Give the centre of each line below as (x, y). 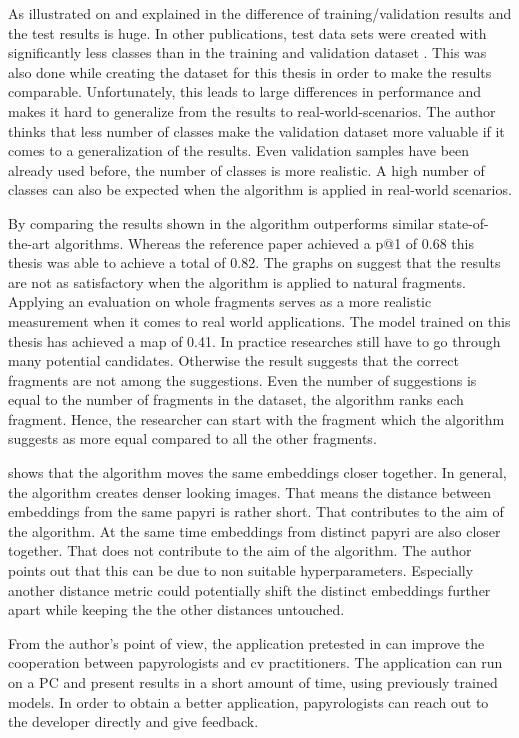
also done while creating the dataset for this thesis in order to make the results (250, 71)
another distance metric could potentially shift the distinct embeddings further (249, 589)
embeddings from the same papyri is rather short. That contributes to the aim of (256, 511)
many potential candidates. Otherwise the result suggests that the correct (233, 360)
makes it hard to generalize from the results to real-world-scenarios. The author (252, 110)
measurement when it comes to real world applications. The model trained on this (259, 320)
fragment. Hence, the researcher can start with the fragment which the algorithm (256, 418)
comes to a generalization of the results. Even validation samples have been (239, 150)
